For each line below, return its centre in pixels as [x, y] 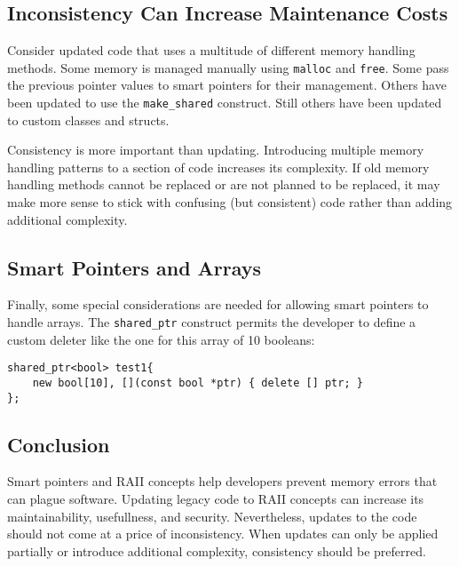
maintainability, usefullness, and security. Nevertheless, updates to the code [212, 516]
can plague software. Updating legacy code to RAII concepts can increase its [216, 499]
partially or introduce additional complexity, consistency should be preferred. [217, 550]
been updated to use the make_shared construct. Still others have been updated [225, 103]
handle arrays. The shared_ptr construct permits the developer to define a [212, 322]
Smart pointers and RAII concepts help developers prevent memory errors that [222, 481]
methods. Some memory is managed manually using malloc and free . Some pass [228, 67]
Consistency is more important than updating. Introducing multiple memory [216, 150]
